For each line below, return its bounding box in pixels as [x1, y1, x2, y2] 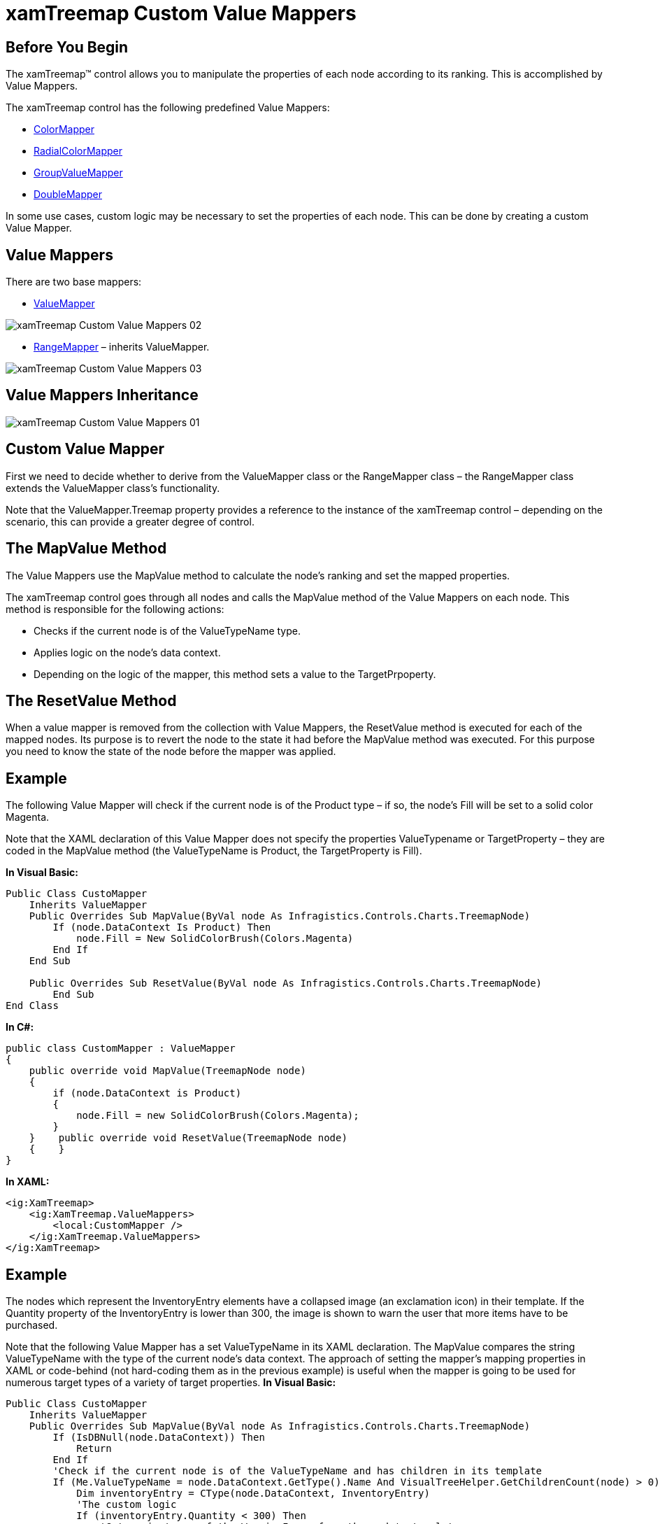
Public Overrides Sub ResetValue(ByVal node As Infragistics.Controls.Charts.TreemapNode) [29, 978, 543, 989]
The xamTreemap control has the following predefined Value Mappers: [6, 101, 330, 114]
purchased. [6, 1319, 58, 1332]
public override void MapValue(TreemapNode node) [29, 1065, 306, 1077]
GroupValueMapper [34, 167, 123, 179]
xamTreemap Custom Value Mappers [6, 1, 357, 25]
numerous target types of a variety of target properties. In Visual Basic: [6, 1376, 336, 1389]
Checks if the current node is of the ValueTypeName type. [34, 624, 301, 637]
